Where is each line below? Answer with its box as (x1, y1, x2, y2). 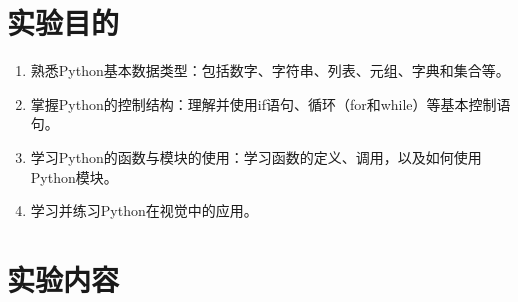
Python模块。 (30, 166, 118, 187)
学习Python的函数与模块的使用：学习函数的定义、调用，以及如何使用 (30, 146, 482, 167)
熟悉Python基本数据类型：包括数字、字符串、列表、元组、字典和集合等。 (30, 60, 510, 81)
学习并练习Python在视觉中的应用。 (30, 200, 258, 221)
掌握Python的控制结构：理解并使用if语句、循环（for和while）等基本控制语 (30, 93, 511, 114)
